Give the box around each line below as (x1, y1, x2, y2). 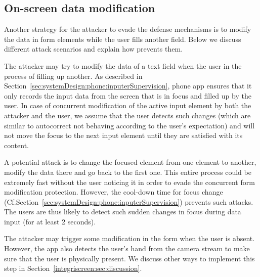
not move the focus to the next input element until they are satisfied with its (4, 130, 243, 141)
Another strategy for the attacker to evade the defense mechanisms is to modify (4, 24, 251, 34)
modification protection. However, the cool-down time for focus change (4, 187, 223, 197)
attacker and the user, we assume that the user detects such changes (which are (4, 110, 251, 120)
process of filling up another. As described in (4, 70, 143, 81)
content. (4, 140, 29, 150)
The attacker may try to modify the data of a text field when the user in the (4, 60, 242, 71)
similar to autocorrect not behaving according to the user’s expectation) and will (4, 120, 255, 130)
